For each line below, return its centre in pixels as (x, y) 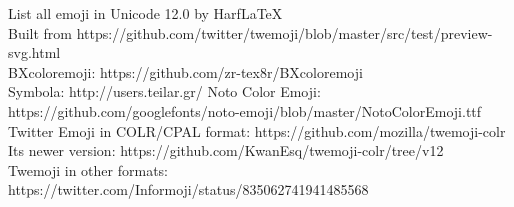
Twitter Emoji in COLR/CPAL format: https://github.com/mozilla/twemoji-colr (257, 130)
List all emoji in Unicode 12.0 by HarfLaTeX (145, 13)
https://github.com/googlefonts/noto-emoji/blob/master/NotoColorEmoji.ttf (245, 110)
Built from (40, 32)
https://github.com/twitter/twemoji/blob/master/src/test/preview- (284, 32)
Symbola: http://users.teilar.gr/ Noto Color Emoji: (164, 91)
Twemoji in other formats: (88, 169)
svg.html (34, 52)
